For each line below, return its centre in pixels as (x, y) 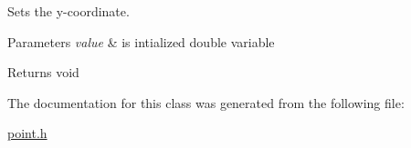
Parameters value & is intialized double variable (141, 41)
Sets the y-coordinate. (68, 11)
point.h (27, 133)
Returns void (43, 72)
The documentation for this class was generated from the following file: (206, 102)
